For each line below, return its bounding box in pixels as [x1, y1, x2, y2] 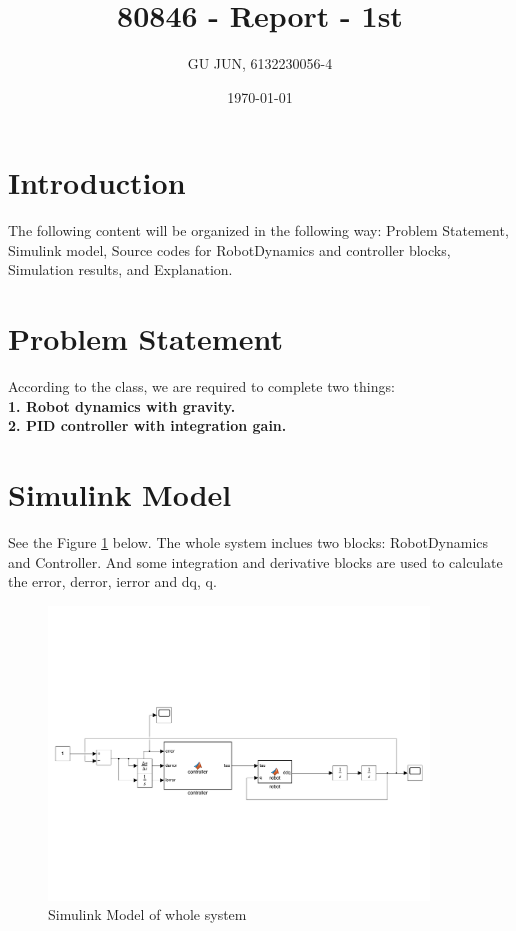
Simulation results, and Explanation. [8, 259, 233, 280]
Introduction [8, 162, 186, 203]
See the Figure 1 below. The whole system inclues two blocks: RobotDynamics [8, 532, 489, 553]
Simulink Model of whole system [48, 904, 247, 925]
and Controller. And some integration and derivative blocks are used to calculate [8, 551, 503, 572]
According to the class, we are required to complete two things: [8, 376, 395, 397]
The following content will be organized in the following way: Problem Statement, [8, 220, 509, 241]
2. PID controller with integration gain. [8, 415, 287, 436]
